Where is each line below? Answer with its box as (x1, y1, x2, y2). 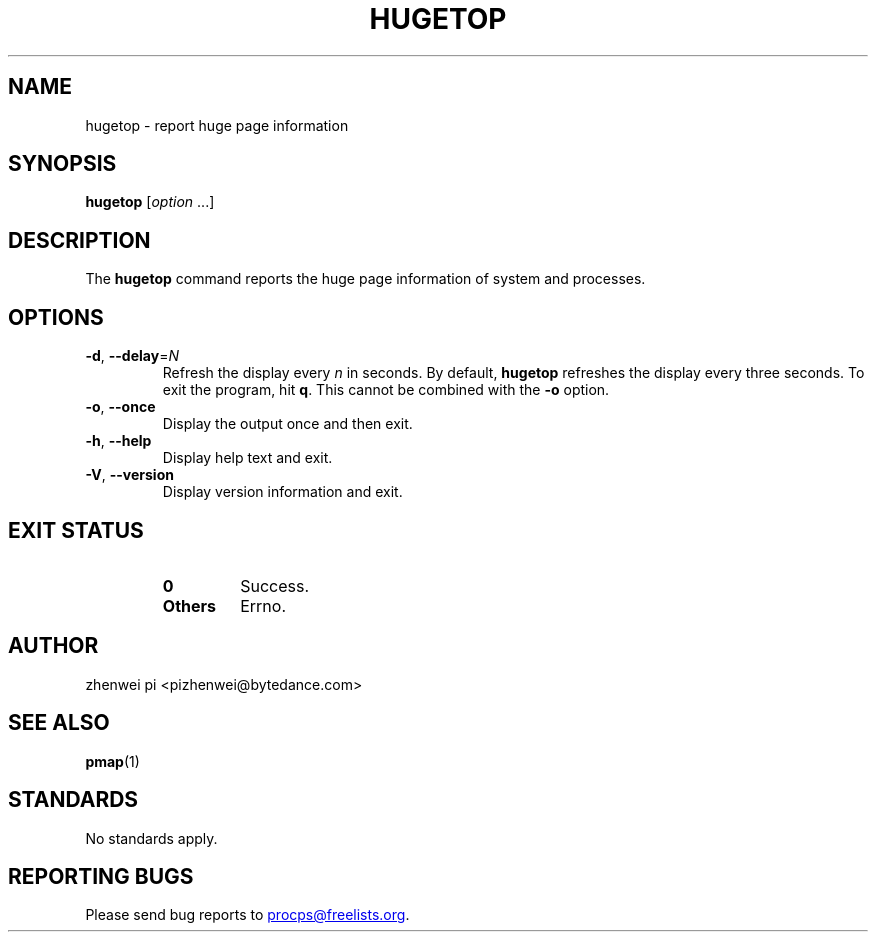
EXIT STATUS (8, 517, 144, 543)
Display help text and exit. (162, 449, 333, 467)
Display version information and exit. (162, 483, 403, 501)
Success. (240, 575, 310, 596)
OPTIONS (8, 304, 104, 330)
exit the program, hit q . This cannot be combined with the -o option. (162, 381, 610, 399)
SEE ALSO (8, 710, 110, 736)
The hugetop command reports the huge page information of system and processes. (85, 270, 646, 288)
